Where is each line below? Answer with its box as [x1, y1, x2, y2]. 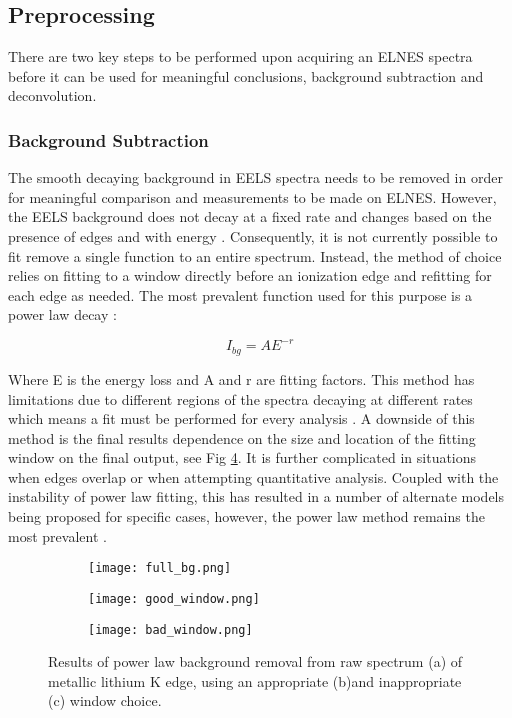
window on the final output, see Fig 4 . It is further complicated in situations [8, 447, 477, 468]
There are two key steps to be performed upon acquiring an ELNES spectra [8, 46, 473, 67]
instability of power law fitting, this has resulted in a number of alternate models [8, 486, 505, 507]
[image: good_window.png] [88, 591, 260, 606]
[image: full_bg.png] [88, 561, 232, 576]
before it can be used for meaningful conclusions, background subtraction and [8, 65, 484, 86]
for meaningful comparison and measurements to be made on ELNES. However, [8, 186, 497, 207]
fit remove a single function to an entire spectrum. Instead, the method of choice [8, 245, 502, 266]
